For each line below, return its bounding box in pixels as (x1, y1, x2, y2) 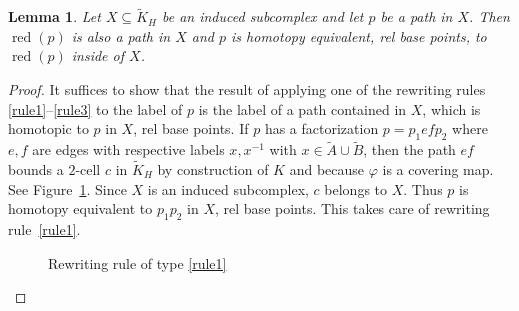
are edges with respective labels (32, 139, 225, 160)
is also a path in (71, 25, 171, 46)
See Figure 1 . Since (8, 178, 127, 199)
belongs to (324, 178, 388, 199)
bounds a (8, 159, 64, 180)
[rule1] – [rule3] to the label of (8, 98, 183, 119)
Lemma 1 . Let (8, 6, 101, 27)
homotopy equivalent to (8, 198, 153, 219)
